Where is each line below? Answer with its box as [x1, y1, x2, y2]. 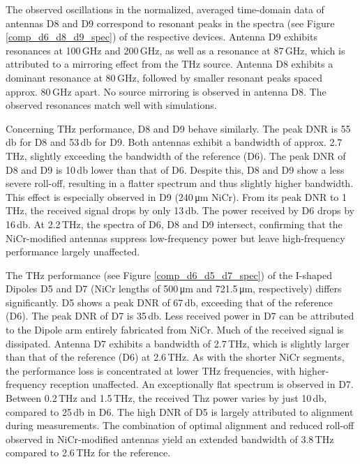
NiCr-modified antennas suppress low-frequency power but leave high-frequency [6, 230, 345, 245]
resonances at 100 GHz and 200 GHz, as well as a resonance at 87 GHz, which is [6, 43, 345, 57]
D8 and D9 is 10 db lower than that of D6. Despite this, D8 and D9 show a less [6, 162, 345, 177]
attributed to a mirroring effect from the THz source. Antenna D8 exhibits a [6, 57, 333, 71]
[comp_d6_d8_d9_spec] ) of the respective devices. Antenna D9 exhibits [6, 29, 317, 44]
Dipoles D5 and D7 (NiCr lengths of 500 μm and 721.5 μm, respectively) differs [6, 281, 342, 296]
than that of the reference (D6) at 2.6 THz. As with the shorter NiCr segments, [6, 350, 345, 364]
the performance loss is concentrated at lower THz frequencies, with [6, 363, 296, 377]
